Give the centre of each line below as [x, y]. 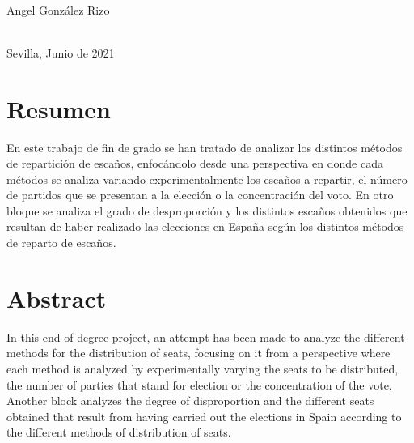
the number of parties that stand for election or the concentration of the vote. [199, 384]
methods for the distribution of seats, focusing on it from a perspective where [199, 353]
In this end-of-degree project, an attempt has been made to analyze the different [206, 337]
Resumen [59, 108]
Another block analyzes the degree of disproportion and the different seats [190, 400]
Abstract [57, 298]
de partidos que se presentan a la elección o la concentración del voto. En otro [200, 195]
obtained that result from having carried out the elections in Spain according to [204, 416]
